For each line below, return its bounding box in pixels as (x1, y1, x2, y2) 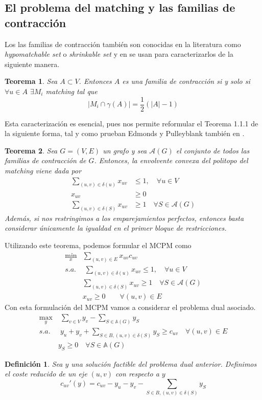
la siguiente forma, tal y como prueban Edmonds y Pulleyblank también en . (5, 128, 245, 139)
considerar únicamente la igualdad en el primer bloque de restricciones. (5, 223, 227, 233)
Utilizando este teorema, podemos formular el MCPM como (5, 240, 192, 251)
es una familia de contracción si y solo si (122, 76, 250, 86)
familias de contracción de (5, 155, 86, 166)
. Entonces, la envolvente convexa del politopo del (94, 155, 248, 166)
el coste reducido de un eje (5, 368, 87, 379)
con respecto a (115, 368, 159, 379)
